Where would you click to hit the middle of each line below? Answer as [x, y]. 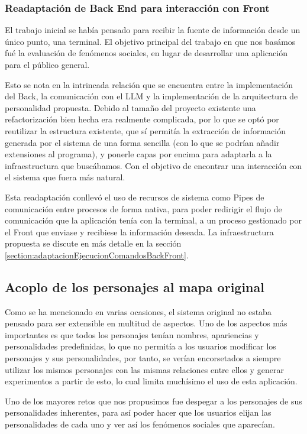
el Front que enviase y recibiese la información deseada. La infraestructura [139, 231]
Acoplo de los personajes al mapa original [135, 286]
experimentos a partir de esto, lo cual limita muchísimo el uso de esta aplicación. [151, 381]
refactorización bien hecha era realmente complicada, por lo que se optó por [142, 119]
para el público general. [47, 64]
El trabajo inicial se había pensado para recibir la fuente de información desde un [153, 30]
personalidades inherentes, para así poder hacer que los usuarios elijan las [138, 412]
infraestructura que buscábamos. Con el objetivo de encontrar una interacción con [153, 165]
